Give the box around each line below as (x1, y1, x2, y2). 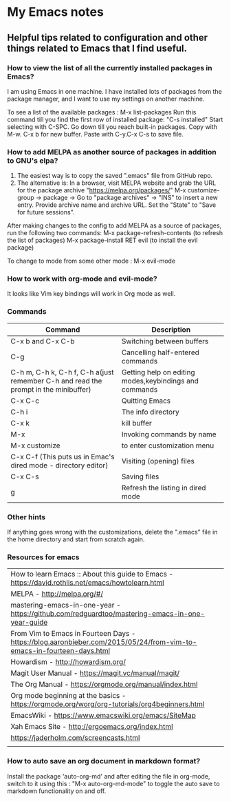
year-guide (10, 618, 48, 628)
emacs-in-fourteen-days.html (10, 646, 111, 656)
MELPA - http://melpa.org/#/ (10, 589, 104, 599)
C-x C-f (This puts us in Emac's (10, 452, 115, 461)
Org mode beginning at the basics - (10, 691, 126, 701)
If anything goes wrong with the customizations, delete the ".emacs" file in (7, 528, 218, 537)
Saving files (121, 472, 159, 481)
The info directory (121, 407, 180, 417)
